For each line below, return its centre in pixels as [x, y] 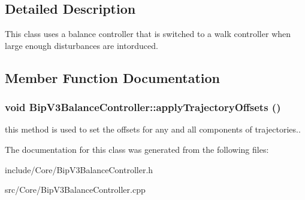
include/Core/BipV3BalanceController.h [79, 169]
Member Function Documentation [113, 77]
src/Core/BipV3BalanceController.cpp [75, 190]
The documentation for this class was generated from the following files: [137, 149]
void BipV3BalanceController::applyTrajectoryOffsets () [143, 107]
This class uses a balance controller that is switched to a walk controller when [148, 34]
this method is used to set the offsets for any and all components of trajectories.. [153, 129]
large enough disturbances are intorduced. [81, 45]
